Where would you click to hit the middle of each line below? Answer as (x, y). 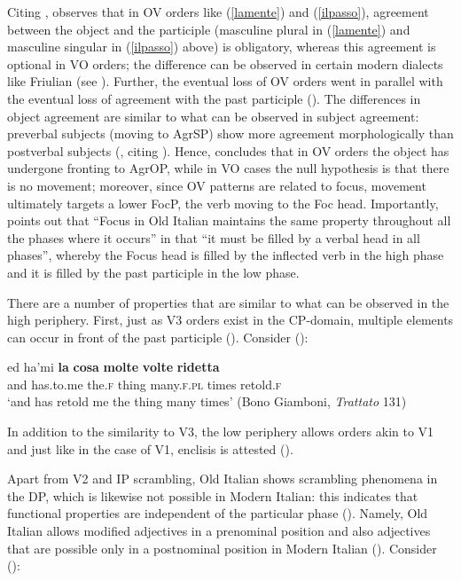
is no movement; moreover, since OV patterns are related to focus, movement (217, 185)
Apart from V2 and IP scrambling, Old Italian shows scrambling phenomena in (223, 479)
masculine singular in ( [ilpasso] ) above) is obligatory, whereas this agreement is (222, 47)
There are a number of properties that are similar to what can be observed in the (228, 302)
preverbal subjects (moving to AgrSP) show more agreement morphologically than (230, 133)
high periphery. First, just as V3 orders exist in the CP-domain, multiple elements (230, 320)
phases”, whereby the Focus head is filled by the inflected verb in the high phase (226, 255)
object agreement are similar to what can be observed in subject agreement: (213, 116)
